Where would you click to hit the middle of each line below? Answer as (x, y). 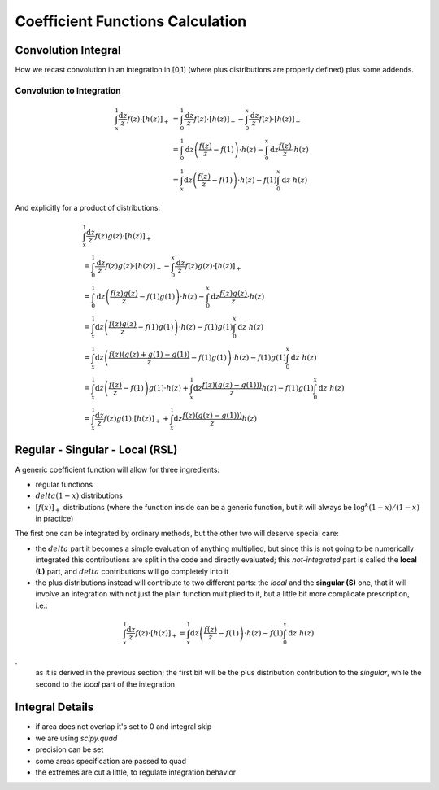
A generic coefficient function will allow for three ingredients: (117, 469)
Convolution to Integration (68, 90)
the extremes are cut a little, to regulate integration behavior (136, 772)
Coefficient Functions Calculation (131, 21)
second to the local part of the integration (105, 684)
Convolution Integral (68, 50)
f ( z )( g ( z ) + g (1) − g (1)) (149, 354)
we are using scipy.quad (76, 738)
